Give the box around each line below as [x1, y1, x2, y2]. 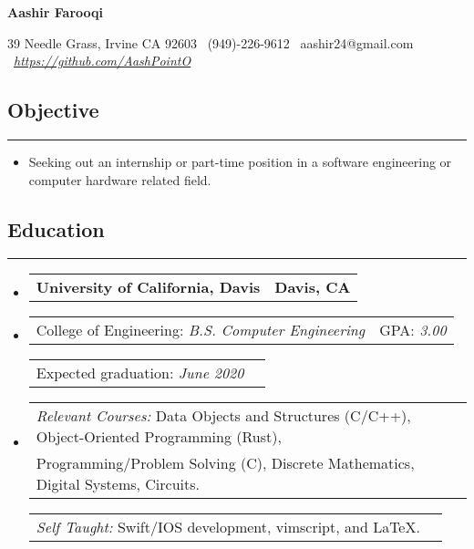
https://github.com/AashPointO [14, 51, 191, 70]
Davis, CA [274, 276, 351, 298]
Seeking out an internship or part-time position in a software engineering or [28, 151, 452, 171]
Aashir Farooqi [7, 3, 103, 21]
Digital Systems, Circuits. [36, 473, 200, 495]
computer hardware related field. [28, 170, 211, 189]
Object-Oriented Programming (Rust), [36, 426, 282, 448]
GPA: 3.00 [379, 319, 447, 341]
